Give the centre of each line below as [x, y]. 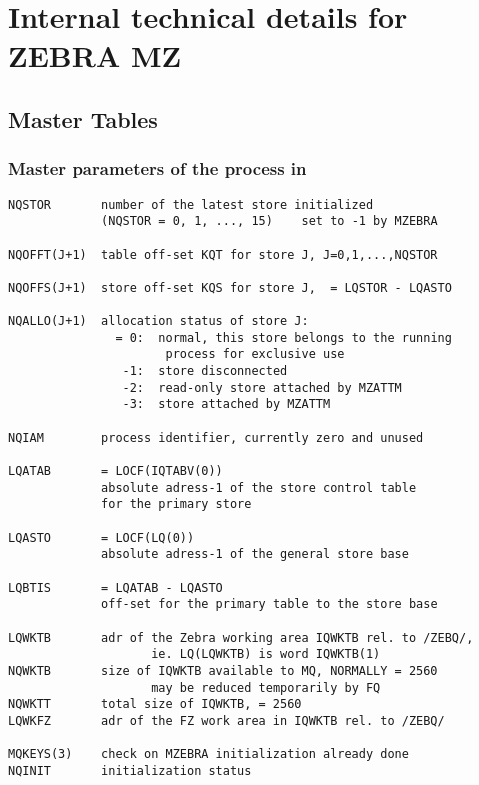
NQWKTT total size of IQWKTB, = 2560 [155, 704]
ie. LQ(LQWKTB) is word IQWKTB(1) [266, 654]
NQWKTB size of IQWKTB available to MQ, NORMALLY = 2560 [223, 670]
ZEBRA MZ [95, 55]
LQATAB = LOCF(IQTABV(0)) [115, 471]
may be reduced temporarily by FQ [266, 687]
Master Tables [83, 118]
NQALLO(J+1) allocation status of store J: [158, 321]
